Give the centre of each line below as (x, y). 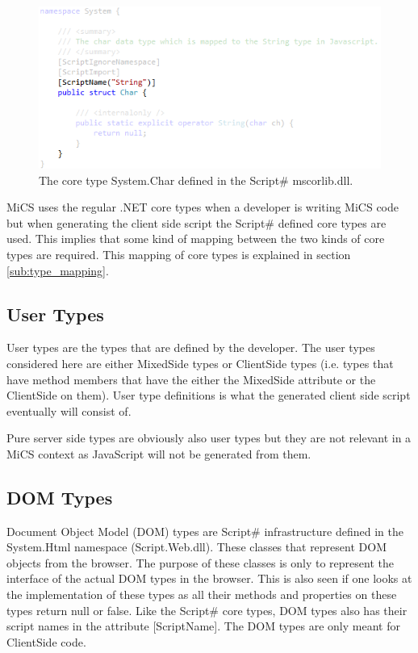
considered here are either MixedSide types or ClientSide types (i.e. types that (200, 363)
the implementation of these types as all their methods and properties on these (202, 594)
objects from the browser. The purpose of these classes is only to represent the (200, 562)
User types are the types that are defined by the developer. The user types (191, 347)
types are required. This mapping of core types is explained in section (179, 254)
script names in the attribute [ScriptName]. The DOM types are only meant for (203, 626)
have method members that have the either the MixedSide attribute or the (191, 379)
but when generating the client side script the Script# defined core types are (196, 222)
